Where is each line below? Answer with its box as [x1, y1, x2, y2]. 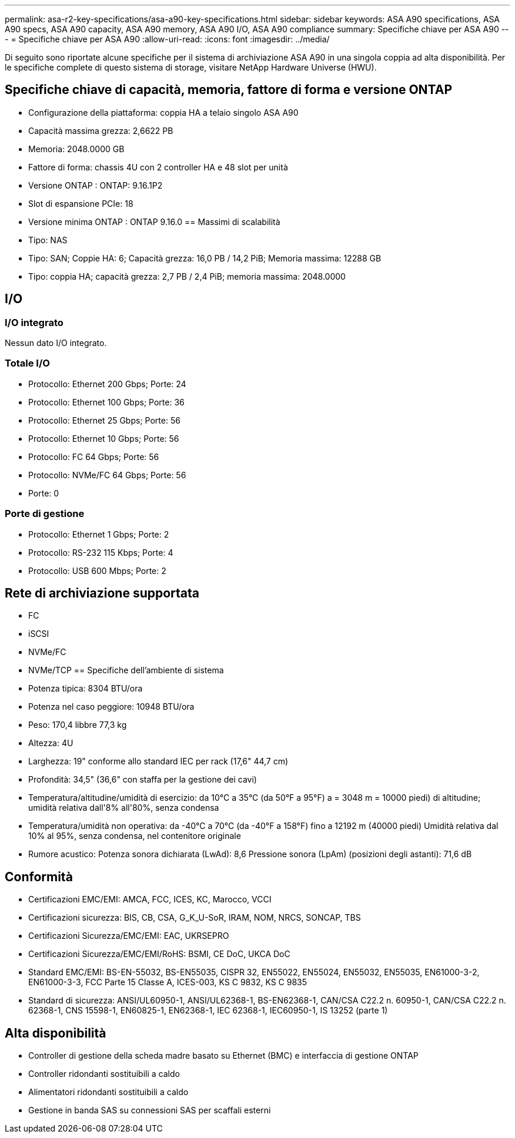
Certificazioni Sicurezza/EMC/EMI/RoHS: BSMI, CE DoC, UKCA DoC [28, 949, 290, 959]
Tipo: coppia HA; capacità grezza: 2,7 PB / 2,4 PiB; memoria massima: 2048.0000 [28, 271, 346, 281]
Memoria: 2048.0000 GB [28, 143, 125, 154]
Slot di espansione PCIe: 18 [28, 198, 133, 209]
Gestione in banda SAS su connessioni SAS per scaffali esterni [28, 1105, 271, 1116]
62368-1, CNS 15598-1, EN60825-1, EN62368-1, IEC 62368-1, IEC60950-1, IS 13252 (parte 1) [28, 1005, 388, 1016]
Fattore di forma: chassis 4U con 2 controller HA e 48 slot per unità [28, 162, 288, 172]
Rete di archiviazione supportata [5, 585, 200, 600]
